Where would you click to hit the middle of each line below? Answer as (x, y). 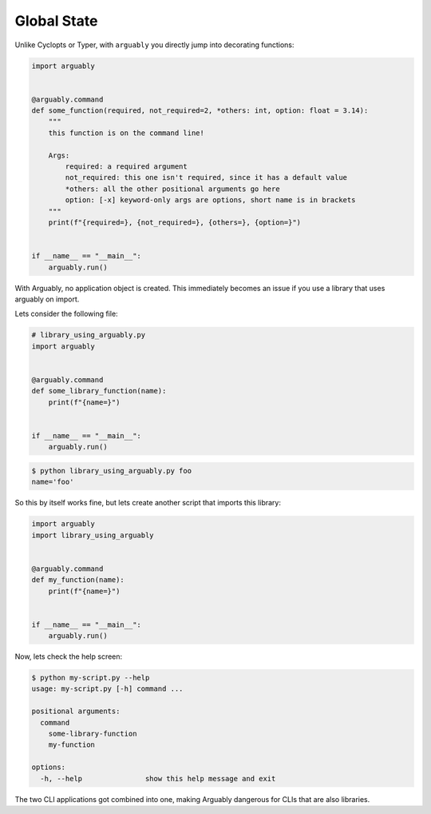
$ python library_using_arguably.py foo (111, 471)
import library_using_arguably (93, 535)
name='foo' (53, 482)
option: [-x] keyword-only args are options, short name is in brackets (210, 200)
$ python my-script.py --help (91, 678)
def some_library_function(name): (99, 391)
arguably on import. (47, 299)
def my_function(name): (78, 580)
